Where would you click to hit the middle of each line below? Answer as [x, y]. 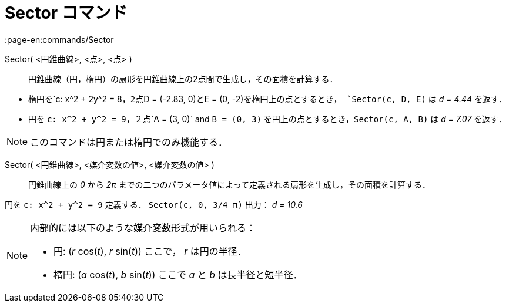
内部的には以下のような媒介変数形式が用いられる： [143, 227]
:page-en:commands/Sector [59, 39]
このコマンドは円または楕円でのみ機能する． [129, 142]
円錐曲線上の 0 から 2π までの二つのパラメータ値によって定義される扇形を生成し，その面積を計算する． [229, 184]
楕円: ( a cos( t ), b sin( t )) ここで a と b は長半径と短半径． [178, 274]
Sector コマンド [66, 13]
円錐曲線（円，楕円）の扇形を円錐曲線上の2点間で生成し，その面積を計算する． [183, 79]
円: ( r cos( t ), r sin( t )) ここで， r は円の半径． [150, 251]
